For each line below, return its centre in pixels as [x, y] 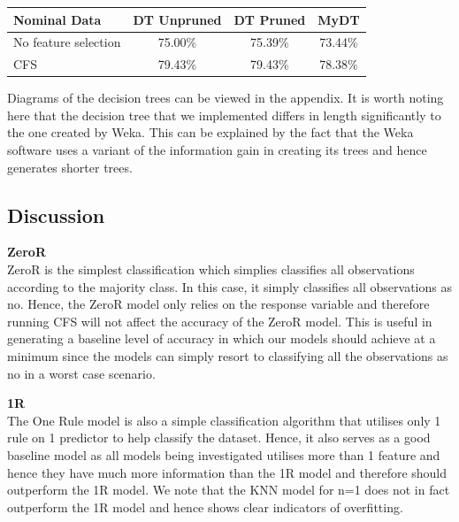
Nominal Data [57, 19]
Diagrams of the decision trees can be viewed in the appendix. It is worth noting [226, 98]
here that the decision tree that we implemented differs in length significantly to [224, 115]
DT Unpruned [177, 19]
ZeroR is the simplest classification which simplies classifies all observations [211, 269]
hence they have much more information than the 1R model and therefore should [227, 472]
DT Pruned [270, 19]
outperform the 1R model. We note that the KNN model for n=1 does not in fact [229, 490]
